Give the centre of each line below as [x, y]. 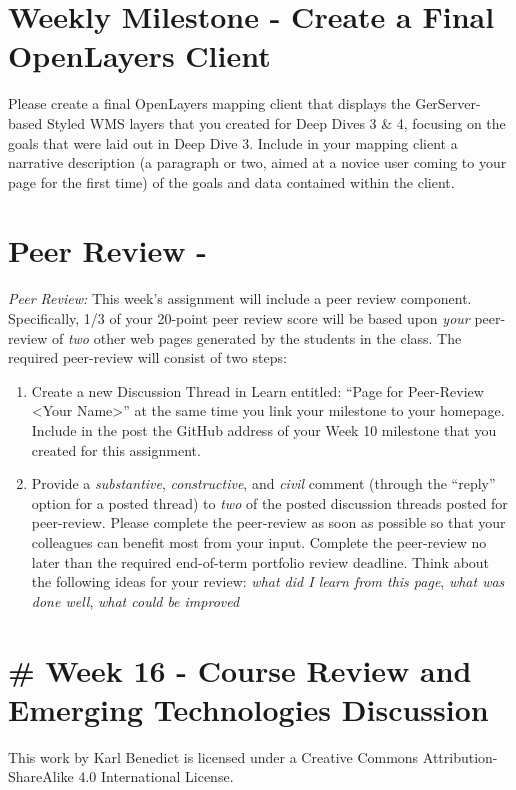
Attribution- [460, 756]
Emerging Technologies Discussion [248, 708]
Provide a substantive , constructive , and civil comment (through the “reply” [263, 483]
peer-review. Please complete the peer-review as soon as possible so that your [268, 522]
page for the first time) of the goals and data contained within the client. [231, 181]
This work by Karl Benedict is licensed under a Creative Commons [213, 756]
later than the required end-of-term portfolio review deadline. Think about [260, 561]
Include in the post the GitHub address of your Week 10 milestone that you [264, 429]
